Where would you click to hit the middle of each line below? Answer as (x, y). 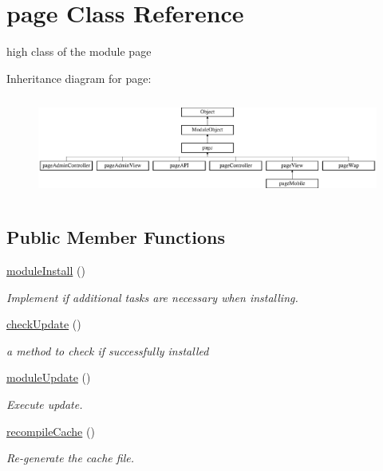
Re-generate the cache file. (70, 458)
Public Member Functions (116, 237)
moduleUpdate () (49, 377)
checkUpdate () (44, 324)
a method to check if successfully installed (108, 350)
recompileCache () (51, 431)
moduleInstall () (46, 270)
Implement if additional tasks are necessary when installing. (152, 297)
